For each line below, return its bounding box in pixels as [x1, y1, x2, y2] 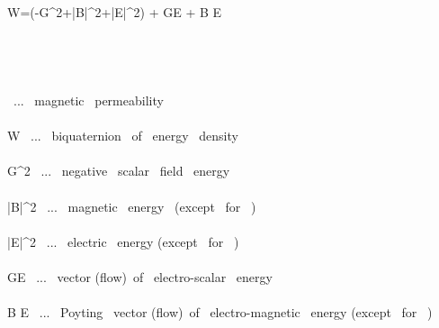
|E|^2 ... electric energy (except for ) [7, 232, 239, 251]
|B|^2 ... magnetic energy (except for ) [7, 196, 256, 215]
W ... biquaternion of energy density [7, 126, 238, 145]
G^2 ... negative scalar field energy [7, 161, 230, 180]
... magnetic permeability [13, 90, 164, 109]
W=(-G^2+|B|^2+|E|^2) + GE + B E [7, 3, 222, 21]
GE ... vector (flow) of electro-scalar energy [7, 267, 273, 286]
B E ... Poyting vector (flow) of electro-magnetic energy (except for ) [7, 303, 433, 322]
